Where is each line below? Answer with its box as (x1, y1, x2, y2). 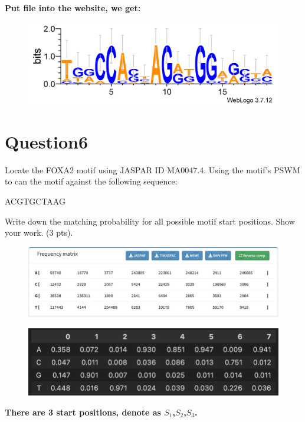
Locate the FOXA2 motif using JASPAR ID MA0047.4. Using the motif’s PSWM (5, 163, 300, 176)
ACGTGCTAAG (5, 195, 65, 207)
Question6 (5, 129, 88, 153)
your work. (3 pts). (5, 226, 73, 239)
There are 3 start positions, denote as (5, 405, 161, 418)
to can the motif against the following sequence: (5, 175, 178, 187)
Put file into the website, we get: (5, 2, 141, 14)
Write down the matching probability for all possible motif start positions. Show (5, 215, 295, 227)
